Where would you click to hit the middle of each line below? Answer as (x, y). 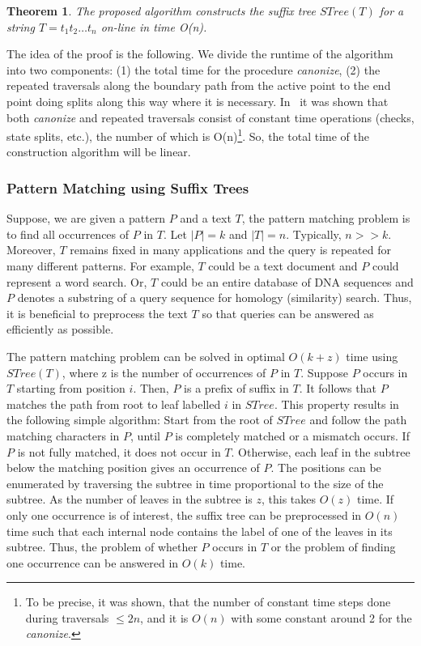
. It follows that (338, 388)
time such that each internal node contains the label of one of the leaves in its (200, 531)
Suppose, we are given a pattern (86, 218)
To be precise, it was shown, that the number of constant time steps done (208, 602)
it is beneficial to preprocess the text (97, 313)
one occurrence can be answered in (93, 562)
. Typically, (314, 234)
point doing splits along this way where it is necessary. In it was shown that (198, 101)
